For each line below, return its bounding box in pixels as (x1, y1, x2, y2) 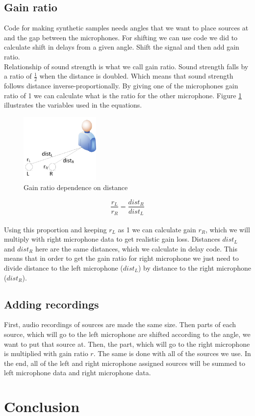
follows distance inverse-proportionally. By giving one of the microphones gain (4, 81, 238, 90)
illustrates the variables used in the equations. (4, 100, 142, 110)
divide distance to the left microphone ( (4, 262, 123, 273)
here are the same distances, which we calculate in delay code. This (35, 243, 238, 253)
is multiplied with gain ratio (4, 348, 88, 359)
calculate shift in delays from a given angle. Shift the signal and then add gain (4, 42, 239, 52)
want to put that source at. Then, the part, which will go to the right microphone (4, 338, 250, 349)
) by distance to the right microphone (138, 262, 252, 273)
